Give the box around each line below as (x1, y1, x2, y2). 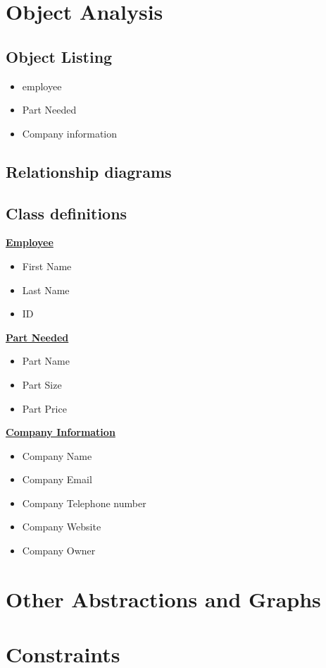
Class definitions (6, 202, 127, 224)
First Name (22, 258, 72, 273)
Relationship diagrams (6, 160, 172, 182)
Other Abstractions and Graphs (6, 584, 321, 613)
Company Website (22, 519, 101, 534)
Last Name (22, 282, 70, 297)
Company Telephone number (22, 495, 146, 510)
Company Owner (22, 543, 96, 558)
